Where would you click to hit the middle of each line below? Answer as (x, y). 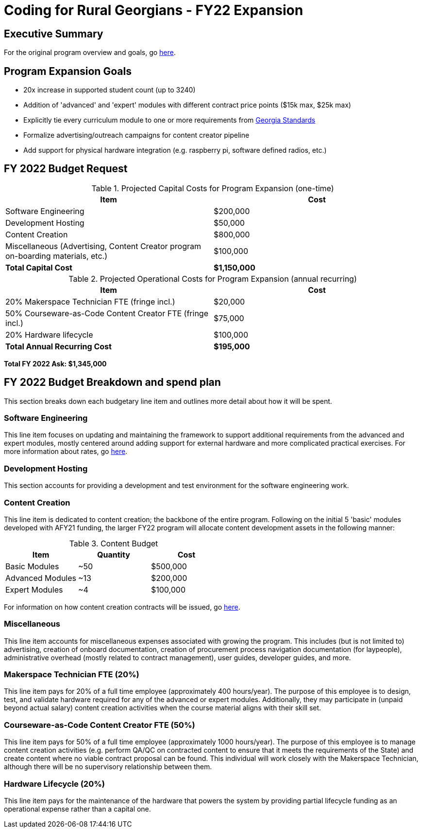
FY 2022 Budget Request (66, 169)
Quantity (114, 554)
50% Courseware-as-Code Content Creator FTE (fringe (107, 313)
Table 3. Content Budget (114, 543)
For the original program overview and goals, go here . (90, 53)
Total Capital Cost (39, 267)
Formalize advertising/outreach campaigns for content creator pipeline (136, 135)
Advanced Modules (41, 578)
